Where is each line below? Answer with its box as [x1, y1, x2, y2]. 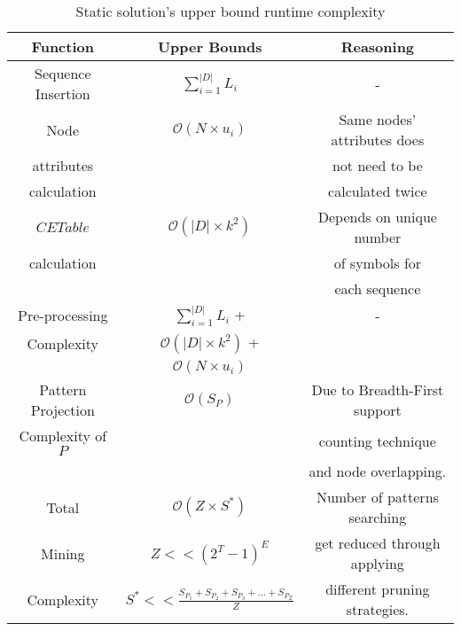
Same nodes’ [339, 109, 417, 129]
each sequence [334, 278, 421, 299]
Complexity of [19, 425, 107, 447]
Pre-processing [18, 305, 108, 326]
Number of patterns [316, 487, 439, 508]
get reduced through [315, 533, 441, 554]
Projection [30, 400, 95, 421]
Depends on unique [317, 206, 437, 227]
